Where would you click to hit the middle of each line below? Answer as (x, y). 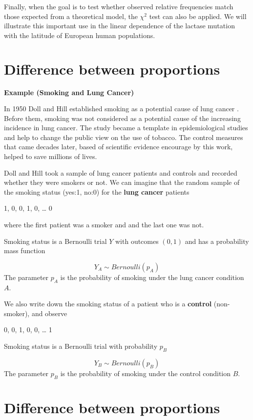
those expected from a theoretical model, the (71, 16)
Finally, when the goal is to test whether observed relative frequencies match (119, 6)
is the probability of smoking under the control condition (146, 373)
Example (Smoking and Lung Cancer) (69, 92)
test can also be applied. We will (198, 16)
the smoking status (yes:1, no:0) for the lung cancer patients (97, 191)
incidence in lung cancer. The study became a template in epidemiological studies (126, 128)
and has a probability (217, 241)
